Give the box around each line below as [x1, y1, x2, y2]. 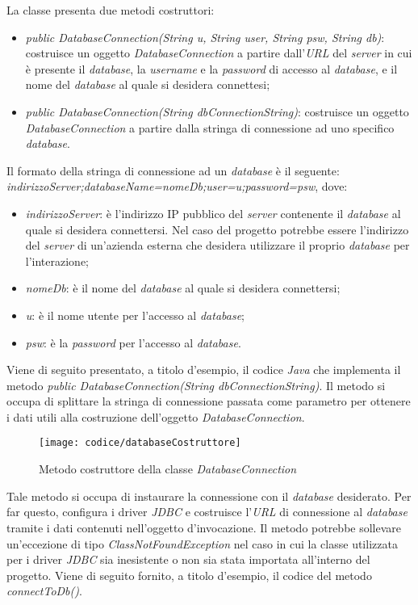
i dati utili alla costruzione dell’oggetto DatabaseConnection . [6, 408, 305, 425]
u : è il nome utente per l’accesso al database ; [25, 306, 245, 323]
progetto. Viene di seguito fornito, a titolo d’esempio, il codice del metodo [6, 566, 372, 583]
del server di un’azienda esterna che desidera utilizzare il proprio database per [25, 237, 410, 254]
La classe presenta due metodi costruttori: [6, 2, 215, 18]
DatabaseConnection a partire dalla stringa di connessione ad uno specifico [25, 119, 395, 136]
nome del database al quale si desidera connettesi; [25, 76, 270, 93]
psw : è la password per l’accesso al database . [25, 334, 241, 351]
